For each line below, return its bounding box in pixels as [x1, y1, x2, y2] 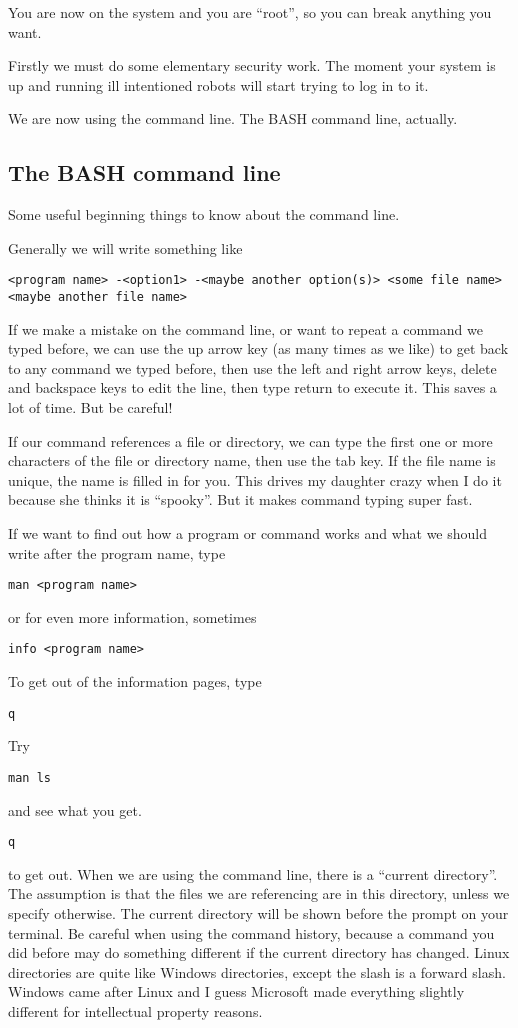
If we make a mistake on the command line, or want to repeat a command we [8, 318, 483, 339]
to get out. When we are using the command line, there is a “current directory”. [8, 863, 498, 884]
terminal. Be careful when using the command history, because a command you [8, 922, 495, 943]
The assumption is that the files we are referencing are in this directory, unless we [8, 883, 510, 904]
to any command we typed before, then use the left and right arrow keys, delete [8, 357, 497, 378]
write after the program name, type [8, 542, 226, 563]
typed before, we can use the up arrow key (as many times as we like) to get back [8, 338, 509, 359]
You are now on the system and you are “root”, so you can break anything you [8, 2, 492, 22]
